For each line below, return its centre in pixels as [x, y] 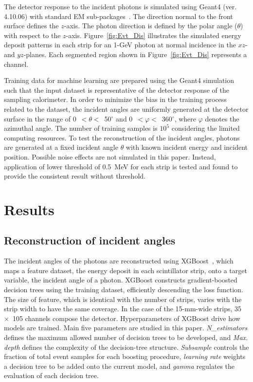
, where [185, 118]
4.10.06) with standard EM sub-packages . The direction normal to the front [118, 16]
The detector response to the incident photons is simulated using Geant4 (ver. [120, 6]
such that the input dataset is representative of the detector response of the [117, 90]
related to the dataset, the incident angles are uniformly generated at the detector [126, 109]
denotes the [222, 118]
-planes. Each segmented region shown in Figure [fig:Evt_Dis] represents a [135, 54]
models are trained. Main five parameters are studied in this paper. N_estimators [126, 328]
